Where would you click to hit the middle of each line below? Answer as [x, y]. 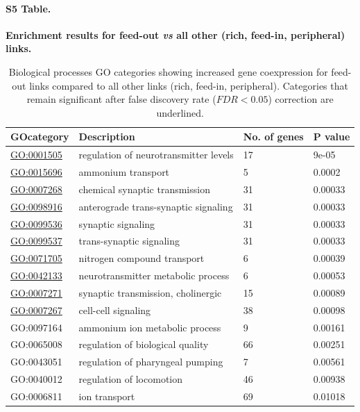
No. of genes [273, 137]
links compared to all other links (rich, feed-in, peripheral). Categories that [189, 85]
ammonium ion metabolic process [150, 327]
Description [107, 137]
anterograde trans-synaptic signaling [156, 206]
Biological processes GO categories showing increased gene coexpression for [168, 71]
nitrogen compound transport [142, 258]
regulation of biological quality [144, 344]
